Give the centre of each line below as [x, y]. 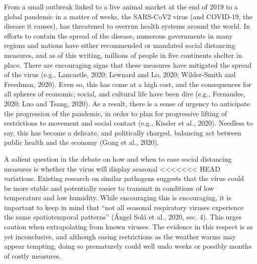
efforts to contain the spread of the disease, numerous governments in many [118, 35]
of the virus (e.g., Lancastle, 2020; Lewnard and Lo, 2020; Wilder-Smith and [120, 74]
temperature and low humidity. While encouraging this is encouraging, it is [118, 198]
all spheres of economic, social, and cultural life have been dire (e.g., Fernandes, [125, 94]
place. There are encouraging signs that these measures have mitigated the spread [128, 65]
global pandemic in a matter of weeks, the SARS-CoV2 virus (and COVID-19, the [128, 16]
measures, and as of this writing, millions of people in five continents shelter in [123, 55]
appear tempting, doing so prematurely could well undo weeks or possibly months [128, 246]
